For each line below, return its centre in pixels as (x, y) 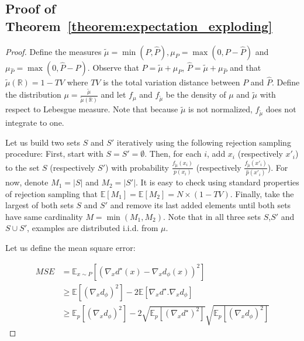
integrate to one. (35, 122)
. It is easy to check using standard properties (217, 182)
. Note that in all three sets (212, 216)
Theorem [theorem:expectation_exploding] (139, 25)
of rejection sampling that (52, 193)
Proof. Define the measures (53, 51)
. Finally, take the (262, 193)
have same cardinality (44, 216)
